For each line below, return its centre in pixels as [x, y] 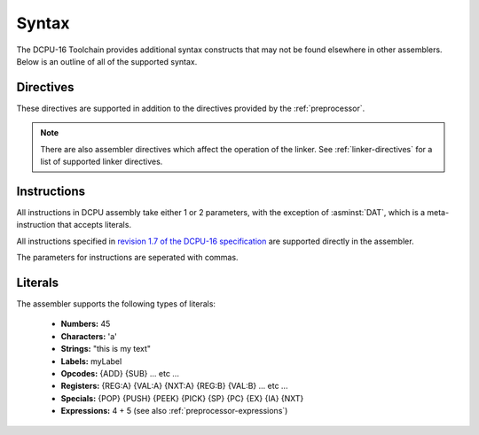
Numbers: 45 [86, 324]
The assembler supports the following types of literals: [116, 304]
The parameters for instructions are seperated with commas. [127, 258]
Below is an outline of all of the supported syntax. [107, 61]
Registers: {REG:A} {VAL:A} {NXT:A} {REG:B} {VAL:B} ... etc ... [174, 386]
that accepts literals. [94, 225]
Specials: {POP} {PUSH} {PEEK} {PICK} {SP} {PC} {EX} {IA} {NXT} [182, 398]
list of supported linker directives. [102, 162]
